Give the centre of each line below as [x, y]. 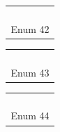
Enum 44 [30, 115]
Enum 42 [30, 28]
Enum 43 [30, 72]
